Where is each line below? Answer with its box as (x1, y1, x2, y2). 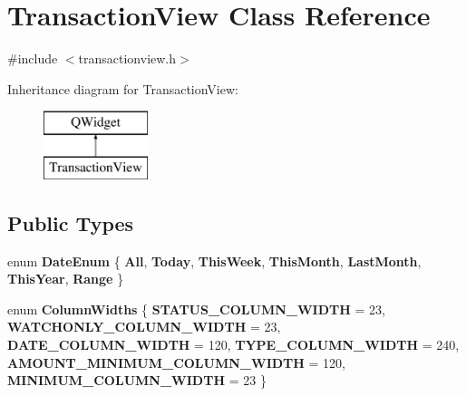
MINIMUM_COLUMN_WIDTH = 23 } (7, 371, 267, 390)
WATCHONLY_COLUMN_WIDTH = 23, (7, 317, 281, 336)
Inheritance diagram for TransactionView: (7, 79, 238, 98)
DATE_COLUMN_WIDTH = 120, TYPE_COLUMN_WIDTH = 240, (7, 335, 460, 354)
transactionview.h (78, 49, 177, 68)
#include (7, 49, 58, 68)
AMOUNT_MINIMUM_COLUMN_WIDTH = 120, (7, 353, 346, 372)
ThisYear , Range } (7, 269, 124, 288)
